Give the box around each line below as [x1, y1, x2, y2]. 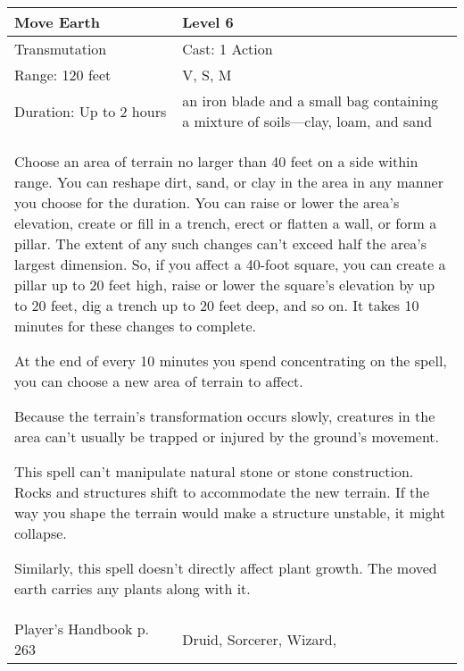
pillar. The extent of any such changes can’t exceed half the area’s [14, 233, 427, 254]
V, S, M [182, 64, 232, 85]
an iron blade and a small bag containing [182, 90, 439, 111]
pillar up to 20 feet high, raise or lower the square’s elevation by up [14, 274, 435, 295]
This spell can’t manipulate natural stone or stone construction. [14, 461, 414, 482]
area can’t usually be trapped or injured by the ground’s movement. [14, 426, 440, 447]
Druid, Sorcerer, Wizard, [182, 628, 337, 650]
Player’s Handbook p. [14, 618, 150, 639]
